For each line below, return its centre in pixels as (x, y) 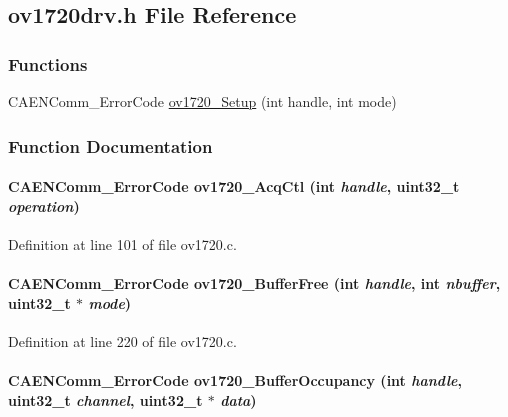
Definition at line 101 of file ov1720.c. (122, 243)
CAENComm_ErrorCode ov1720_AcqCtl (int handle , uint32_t (234, 186)
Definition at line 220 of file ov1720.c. (122, 340)
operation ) (44, 205)
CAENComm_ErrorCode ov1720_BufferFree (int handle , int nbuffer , (254, 283)
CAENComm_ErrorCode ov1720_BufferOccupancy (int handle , (235, 380)
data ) (238, 399)
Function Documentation (110, 145)
